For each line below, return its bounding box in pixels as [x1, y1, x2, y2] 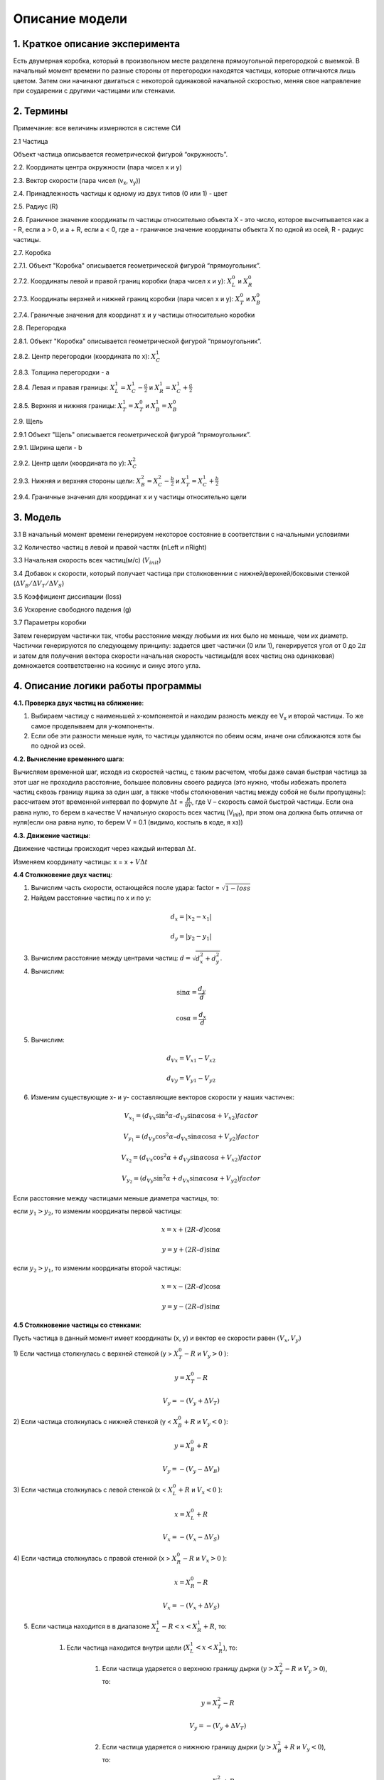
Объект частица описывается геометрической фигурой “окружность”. [13, 150, 228, 158]
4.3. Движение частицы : [13, 831, 91, 839]
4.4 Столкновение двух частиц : [13, 871, 113, 879]
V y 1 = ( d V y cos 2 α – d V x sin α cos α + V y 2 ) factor [123, 1131, 260, 1143]
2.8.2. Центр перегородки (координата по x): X [13, 352, 156, 360]
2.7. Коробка [13, 248, 51, 257]
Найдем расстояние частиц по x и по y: [31, 894, 151, 902]
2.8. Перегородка [13, 324, 67, 333]
